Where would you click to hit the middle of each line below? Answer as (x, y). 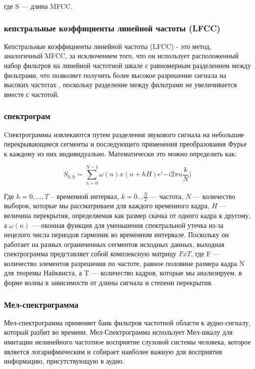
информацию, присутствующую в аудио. (64, 361)
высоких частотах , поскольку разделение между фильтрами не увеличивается (120, 85)
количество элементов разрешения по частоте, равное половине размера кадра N (124, 263)
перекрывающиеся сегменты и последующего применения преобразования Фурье (125, 144)
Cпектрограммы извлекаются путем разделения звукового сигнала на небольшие (124, 134)
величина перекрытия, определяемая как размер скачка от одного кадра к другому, (127, 215)
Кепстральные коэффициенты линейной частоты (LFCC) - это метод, (108, 46)
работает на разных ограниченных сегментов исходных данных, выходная (114, 244)
